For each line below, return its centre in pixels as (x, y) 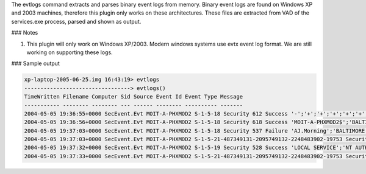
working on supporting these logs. (70, 52)
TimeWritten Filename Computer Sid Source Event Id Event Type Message (134, 97)
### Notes (25, 33)
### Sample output (36, 63)
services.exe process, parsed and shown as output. (76, 21)
